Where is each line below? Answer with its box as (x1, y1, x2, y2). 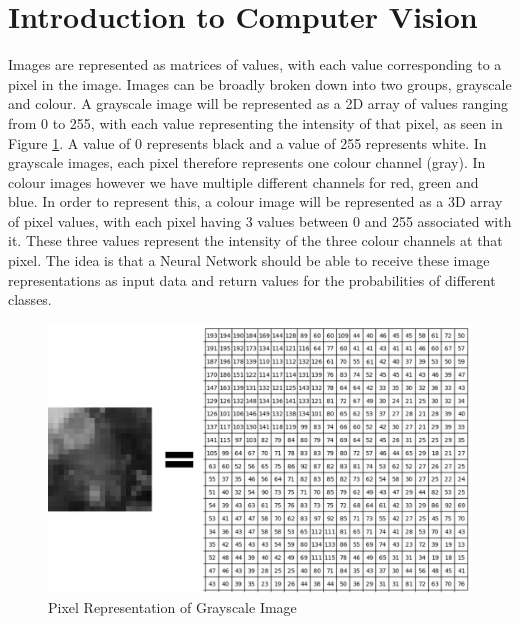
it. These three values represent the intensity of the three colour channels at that (8, 230, 503, 251)
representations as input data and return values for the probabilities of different (8, 269, 496, 290)
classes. (8, 289, 52, 310)
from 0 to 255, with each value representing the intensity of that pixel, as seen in (8, 112, 503, 133)
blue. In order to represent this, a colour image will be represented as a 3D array (8, 191, 503, 212)
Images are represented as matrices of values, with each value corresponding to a (8, 54, 502, 75)
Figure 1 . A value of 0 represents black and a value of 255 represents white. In (8, 132, 487, 153)
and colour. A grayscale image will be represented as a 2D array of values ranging (8, 93, 509, 114)
